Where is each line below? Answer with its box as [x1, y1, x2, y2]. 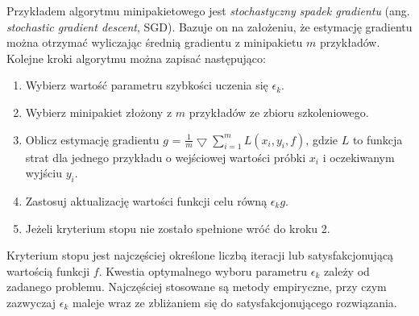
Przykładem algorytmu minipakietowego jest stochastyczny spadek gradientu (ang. [6, 2, 410, 19]
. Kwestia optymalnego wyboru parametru [98, 262, 308, 279]
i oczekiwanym [322, 148, 395, 165]
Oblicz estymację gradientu [25, 131, 160, 148]
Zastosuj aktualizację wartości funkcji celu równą [25, 192, 268, 209]
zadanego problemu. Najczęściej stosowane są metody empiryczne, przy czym [6, 278, 387, 295]
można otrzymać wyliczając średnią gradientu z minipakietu [6, 34, 303, 51]
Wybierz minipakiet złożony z [25, 103, 172, 120]
